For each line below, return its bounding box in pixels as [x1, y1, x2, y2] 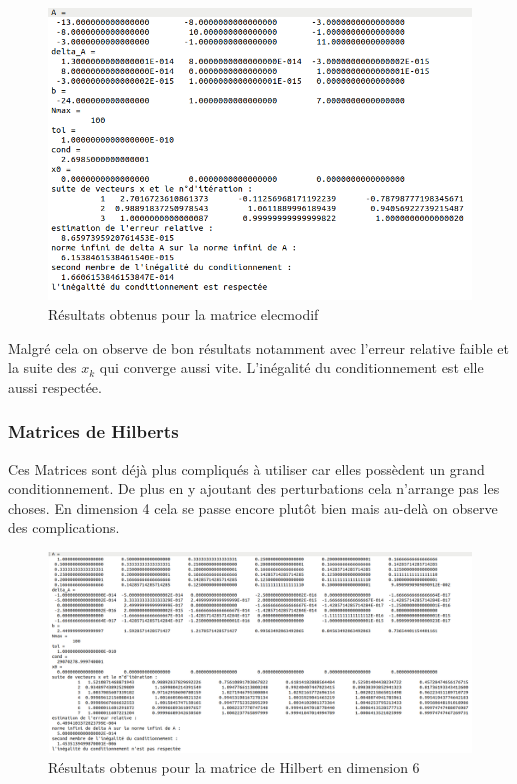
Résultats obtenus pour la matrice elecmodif [48, 304, 319, 325]
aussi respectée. [8, 376, 102, 397]
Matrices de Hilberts [8, 419, 179, 444]
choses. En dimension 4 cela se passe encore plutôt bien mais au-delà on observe [8, 497, 498, 518]
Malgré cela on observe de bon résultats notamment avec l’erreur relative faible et [8, 337, 509, 358]
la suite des [8, 357, 77, 378]
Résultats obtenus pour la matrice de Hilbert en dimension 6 [48, 756, 420, 777]
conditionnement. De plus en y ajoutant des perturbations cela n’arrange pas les [8, 478, 500, 499]
